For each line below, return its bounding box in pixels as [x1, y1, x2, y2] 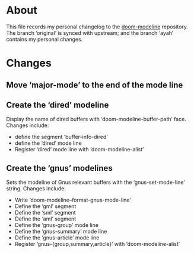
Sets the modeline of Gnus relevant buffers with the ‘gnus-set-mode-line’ [6, 179, 185, 186]
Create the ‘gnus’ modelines [6, 163, 113, 173]
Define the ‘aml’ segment [14, 215, 77, 222]
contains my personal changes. [6, 35, 83, 43]
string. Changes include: [6, 185, 66, 192]
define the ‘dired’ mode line [14, 140, 82, 147]
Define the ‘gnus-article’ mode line [14, 234, 100, 241]
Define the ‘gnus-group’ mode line [14, 222, 99, 229]
